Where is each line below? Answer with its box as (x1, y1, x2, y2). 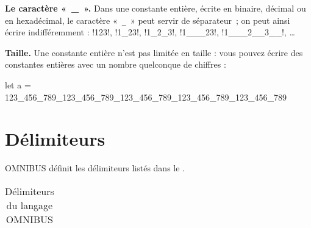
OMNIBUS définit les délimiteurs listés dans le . (5, 162, 185, 174)
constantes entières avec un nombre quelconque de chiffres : (5, 58, 226, 71)
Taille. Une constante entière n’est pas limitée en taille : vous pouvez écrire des (5, 46, 303, 59)
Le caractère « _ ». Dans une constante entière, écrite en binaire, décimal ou (5, 2, 306, 14)
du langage (6, 198, 53, 212)
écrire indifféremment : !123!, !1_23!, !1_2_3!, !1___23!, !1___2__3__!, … (5, 26, 295, 38)
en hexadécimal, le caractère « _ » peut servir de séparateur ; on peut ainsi (5, 13, 290, 26)
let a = (5, 79, 31, 91)
